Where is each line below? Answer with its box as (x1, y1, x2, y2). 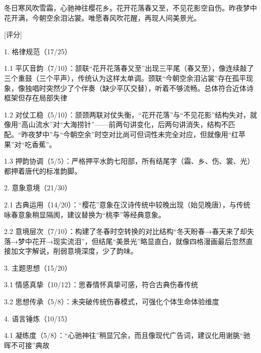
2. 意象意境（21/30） (4, 182, 72, 193)
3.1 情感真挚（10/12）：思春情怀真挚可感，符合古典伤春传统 (4, 279, 198, 290)
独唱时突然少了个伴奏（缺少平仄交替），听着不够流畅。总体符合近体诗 (25, 82, 253, 93)
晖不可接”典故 (4, 339, 50, 350)
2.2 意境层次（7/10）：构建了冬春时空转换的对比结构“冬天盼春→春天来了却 (4, 226, 247, 237)
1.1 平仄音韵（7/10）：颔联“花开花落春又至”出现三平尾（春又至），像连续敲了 (4, 63, 254, 73)
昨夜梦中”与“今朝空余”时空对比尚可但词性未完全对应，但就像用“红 (21, 129, 239, 139)
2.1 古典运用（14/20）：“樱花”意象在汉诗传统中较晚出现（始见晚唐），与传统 (4, 199, 250, 209)
